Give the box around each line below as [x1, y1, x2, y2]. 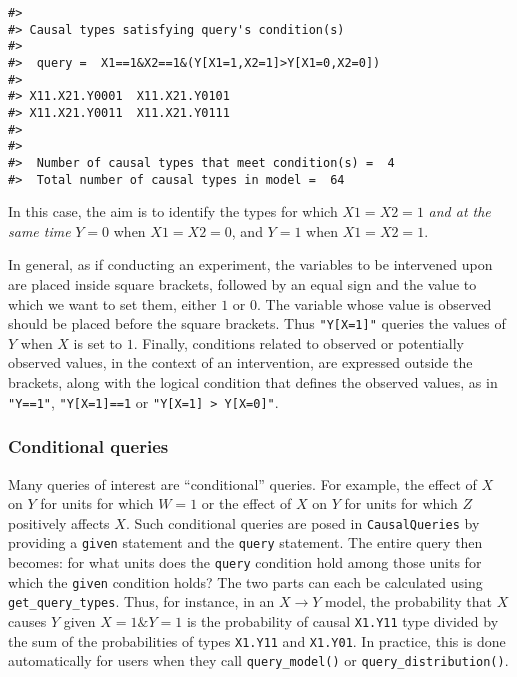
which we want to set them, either [8, 293, 217, 314]
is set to [73, 332, 122, 353]
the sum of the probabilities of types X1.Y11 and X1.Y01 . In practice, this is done [8, 630, 506, 651]
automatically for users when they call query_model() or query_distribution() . [8, 650, 509, 671]
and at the [428, 201, 491, 222]
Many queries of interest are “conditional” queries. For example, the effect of [8, 473, 477, 494]
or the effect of [201, 493, 292, 514]
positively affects [8, 512, 110, 533]
